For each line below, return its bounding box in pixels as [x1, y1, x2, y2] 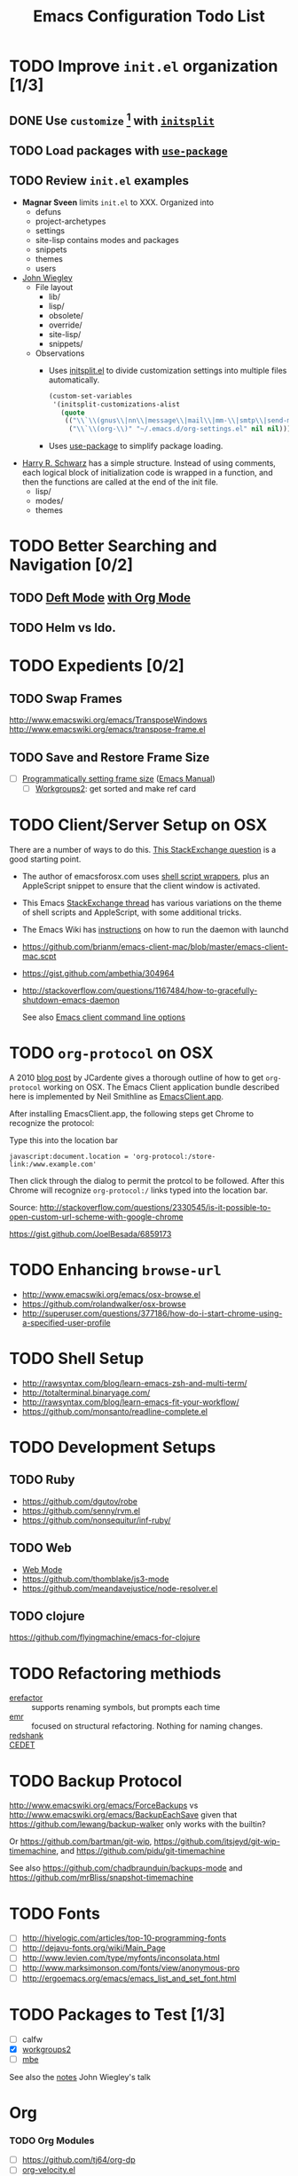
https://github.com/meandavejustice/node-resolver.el [21, 1582, 218, 1594]
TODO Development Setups [9, 1438, 216, 1457]
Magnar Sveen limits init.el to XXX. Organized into [21, 197, 215, 208]
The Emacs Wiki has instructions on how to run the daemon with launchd [21, 925, 289, 934]
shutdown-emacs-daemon [21, 995, 120, 1005]
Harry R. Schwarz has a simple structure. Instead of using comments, [21, 458, 277, 469]
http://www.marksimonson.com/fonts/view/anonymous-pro [21, 1963, 240, 1974]
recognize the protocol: [9, 1117, 95, 1128]
